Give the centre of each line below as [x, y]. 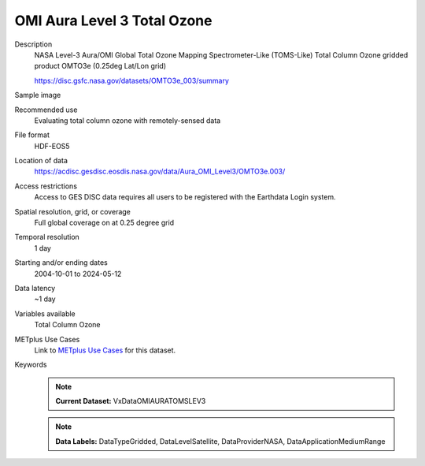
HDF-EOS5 [52, 146]
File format [32, 135]
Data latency [35, 288]
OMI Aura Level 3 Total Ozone [113, 21]
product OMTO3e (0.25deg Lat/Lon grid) [100, 66]
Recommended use [46, 110]
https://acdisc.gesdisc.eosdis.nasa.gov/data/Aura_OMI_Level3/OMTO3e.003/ [160, 171]
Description [33, 44]
